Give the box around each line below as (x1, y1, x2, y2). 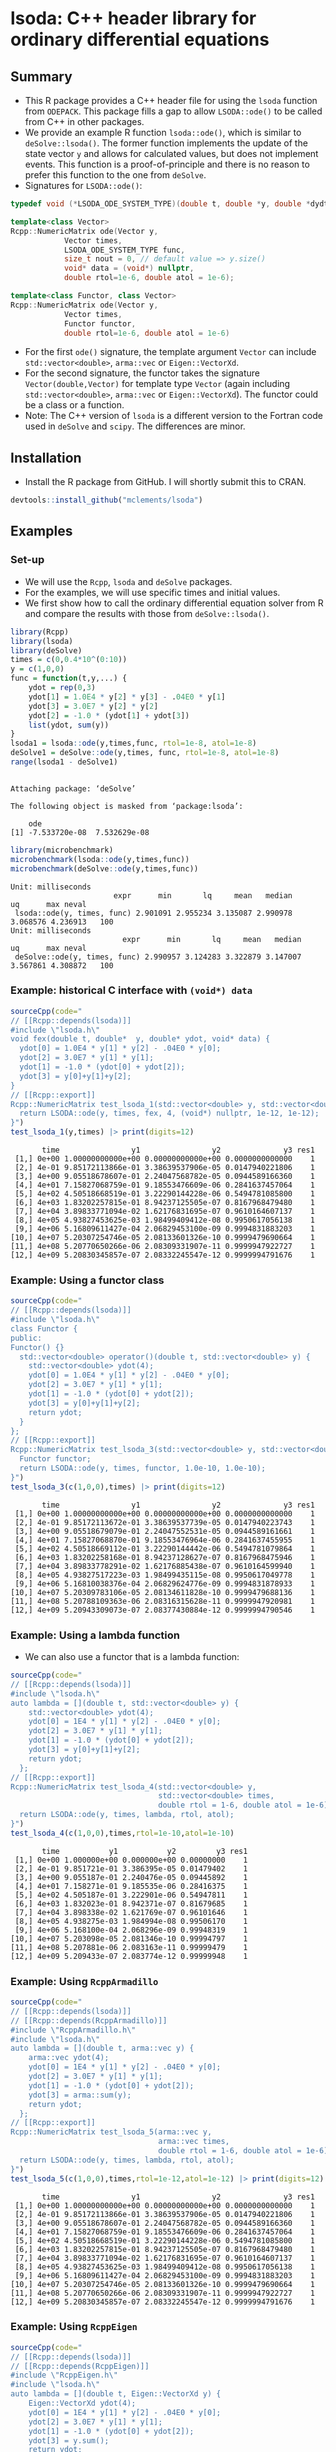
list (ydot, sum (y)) (28, 720, 110, 730)
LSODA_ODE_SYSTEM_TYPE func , (63, 245, 186, 255)
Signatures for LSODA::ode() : (24, 180, 143, 191)
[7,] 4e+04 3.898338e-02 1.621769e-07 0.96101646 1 (14, 1907, 248, 1917)
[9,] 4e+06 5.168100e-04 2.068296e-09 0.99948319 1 (14, 1925, 248, 1935)
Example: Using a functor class (10, 1273, 165, 1287)
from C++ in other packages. (24, 116, 145, 127)
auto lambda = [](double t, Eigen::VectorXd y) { (10, 2389, 222, 2399)
